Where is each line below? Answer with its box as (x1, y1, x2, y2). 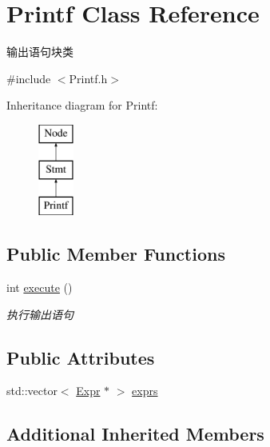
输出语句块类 (6, 43, 73, 60)
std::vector (6, 382, 58, 399)
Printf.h (69, 70, 108, 86)
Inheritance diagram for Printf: (6, 97, 158, 114)
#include (6, 70, 51, 86)
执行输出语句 (6, 305, 73, 322)
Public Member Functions (6, 241, 225, 266)
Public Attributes (6, 345, 155, 369)
